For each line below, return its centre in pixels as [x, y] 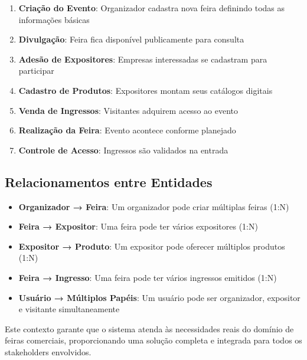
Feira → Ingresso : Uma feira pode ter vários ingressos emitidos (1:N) [148, 277]
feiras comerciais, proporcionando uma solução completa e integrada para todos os [153, 340]
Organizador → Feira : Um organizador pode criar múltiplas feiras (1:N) [154, 206]
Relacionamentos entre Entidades [109, 181]
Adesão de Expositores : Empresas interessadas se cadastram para [143, 59]
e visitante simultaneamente [69, 309]
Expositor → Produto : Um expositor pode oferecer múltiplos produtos [152, 246]
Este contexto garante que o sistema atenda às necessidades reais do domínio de [149, 328]
